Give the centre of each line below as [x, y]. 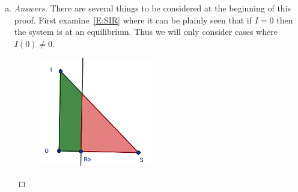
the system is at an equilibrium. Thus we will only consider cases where [146, 32]
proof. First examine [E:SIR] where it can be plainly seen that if [133, 20]
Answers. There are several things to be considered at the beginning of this [153, 8]
